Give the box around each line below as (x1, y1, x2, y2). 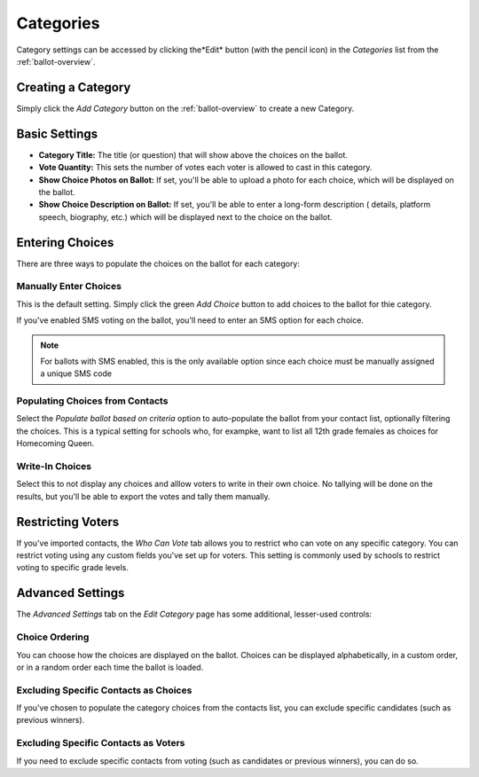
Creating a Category (16, 80, 131, 95)
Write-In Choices (16, 460, 92, 472)
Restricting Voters (16, 514, 120, 530)
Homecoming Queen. (16, 438, 95, 449)
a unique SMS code (40, 368, 113, 379)
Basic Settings (16, 126, 98, 141)
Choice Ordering (16, 631, 90, 643)
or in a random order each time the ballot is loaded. (16, 662, 204, 672)
